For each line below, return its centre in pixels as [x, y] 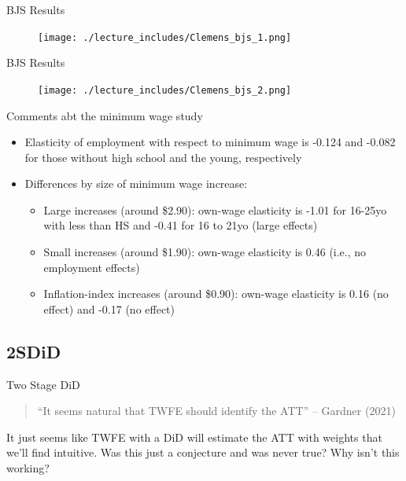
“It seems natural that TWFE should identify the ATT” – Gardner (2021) [216, 411]
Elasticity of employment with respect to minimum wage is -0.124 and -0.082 [210, 142]
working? [28, 468]
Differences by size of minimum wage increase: [136, 184]
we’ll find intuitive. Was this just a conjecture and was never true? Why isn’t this [203, 452]
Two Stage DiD [43, 384]
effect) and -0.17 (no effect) [109, 308]
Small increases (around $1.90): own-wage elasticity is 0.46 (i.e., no [205, 252]
